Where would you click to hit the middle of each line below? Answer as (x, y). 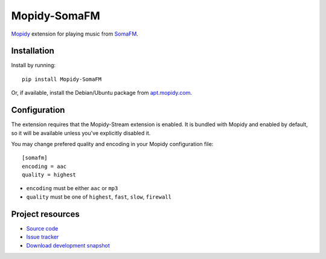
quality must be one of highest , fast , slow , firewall (99, 197)
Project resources (45, 214)
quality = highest (49, 175)
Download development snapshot (68, 245)
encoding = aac (44, 166)
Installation (33, 51)
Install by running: (34, 65)
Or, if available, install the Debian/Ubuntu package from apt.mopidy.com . (102, 93)
